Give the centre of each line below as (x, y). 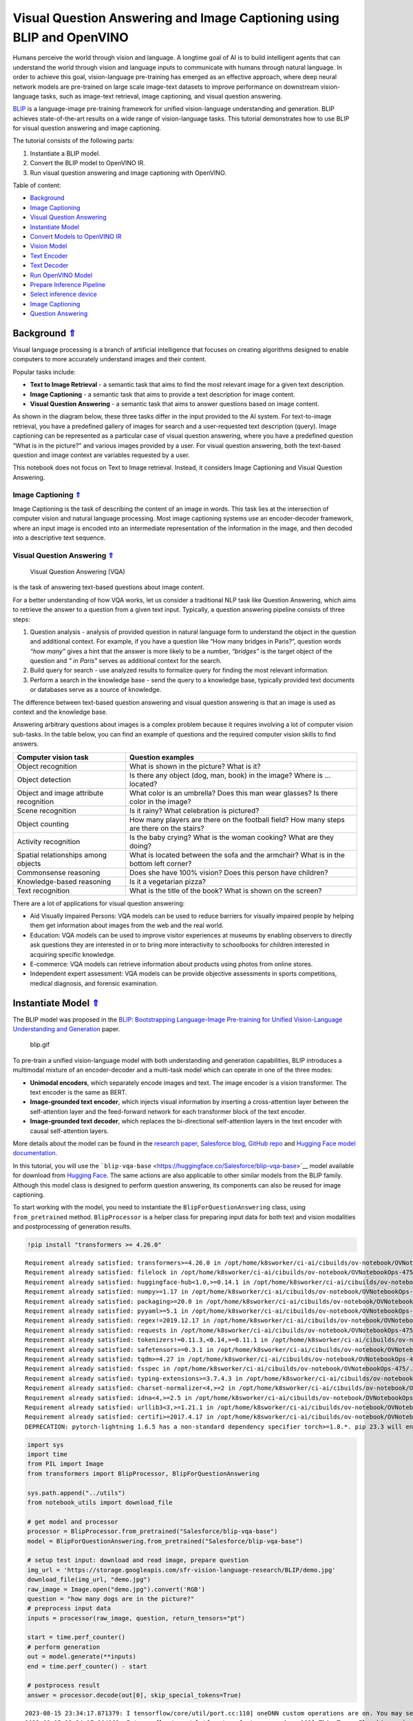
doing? (140, 845)
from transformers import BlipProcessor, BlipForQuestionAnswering (144, 1474)
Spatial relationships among (62, 855)
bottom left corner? (160, 863)
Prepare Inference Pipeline (68, 284)
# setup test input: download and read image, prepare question (138, 1560)
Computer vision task (53, 757)
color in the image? (160, 801)
